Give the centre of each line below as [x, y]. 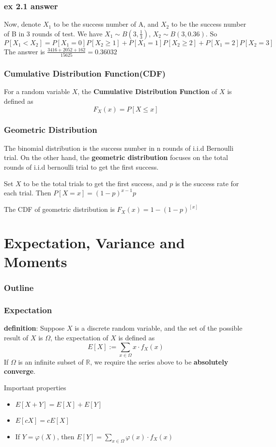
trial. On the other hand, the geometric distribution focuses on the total [116, 157]
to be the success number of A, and [106, 24]
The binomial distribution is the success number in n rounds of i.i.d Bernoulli [119, 148]
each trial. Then [28, 193]
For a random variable [37, 91]
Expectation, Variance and [94, 242]
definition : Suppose [34, 328]
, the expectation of [79, 337]
